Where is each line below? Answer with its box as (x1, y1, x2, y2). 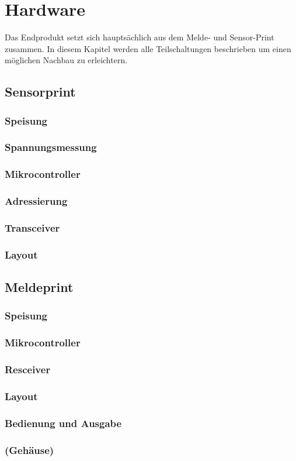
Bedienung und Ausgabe (5, 415, 122, 430)
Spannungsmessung (5, 140, 97, 154)
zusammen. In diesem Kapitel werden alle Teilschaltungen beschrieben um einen (5, 42, 291, 54)
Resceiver (5, 362, 51, 377)
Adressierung (5, 194, 68, 208)
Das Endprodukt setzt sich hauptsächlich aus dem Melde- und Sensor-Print (5, 31, 274, 43)
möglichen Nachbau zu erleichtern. (5, 54, 128, 66)
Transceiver (5, 220, 60, 235)
